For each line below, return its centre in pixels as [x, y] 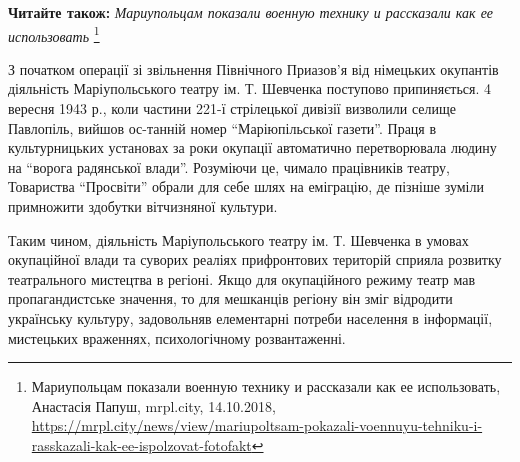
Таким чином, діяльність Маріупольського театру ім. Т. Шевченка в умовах [238, 239]
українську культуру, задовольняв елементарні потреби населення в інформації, [250, 317]
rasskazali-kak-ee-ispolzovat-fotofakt [141, 444]
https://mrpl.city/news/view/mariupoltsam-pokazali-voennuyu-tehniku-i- [257, 425]
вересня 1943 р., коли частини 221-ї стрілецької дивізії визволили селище [232, 108]
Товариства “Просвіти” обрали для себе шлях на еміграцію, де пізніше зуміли [246, 186]
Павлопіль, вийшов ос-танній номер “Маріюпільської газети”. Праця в [222, 127]
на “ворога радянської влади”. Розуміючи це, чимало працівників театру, [229, 166]
